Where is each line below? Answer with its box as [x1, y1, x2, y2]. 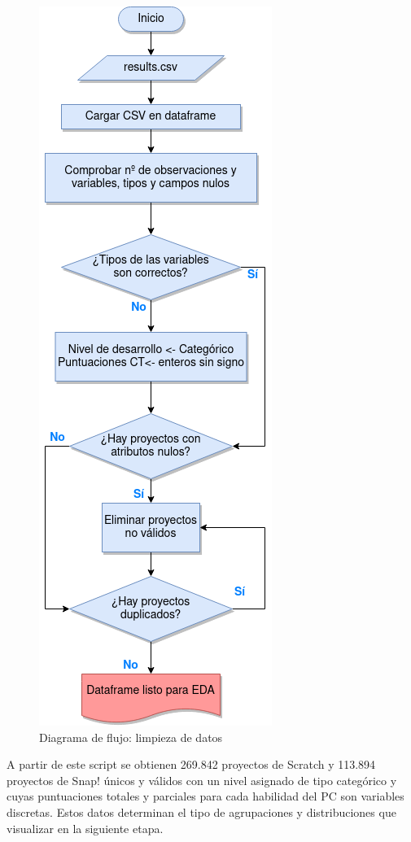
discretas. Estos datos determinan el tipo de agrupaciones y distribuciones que [7, 803, 396, 820]
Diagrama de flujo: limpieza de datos [39, 728, 223, 745]
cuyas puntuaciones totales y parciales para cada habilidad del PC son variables [7, 787, 404, 805]
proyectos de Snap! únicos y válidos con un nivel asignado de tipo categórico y [7, 771, 397, 788]
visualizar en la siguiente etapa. [7, 819, 164, 836]
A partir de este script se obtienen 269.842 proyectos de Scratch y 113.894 [7, 756, 376, 773]
